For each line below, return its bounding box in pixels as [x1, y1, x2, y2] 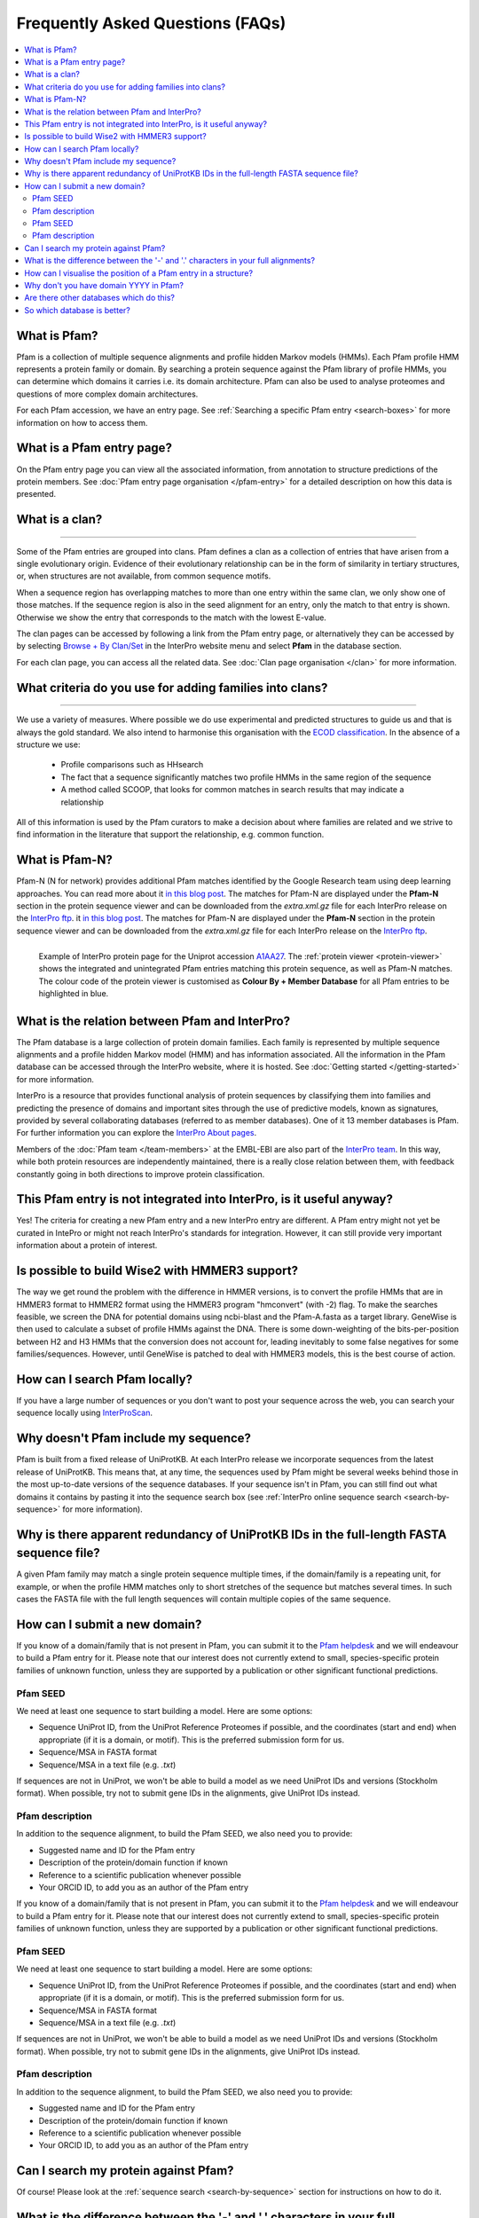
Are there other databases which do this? [24, 293, 176, 303]
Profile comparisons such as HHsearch [60, 759, 204, 770]
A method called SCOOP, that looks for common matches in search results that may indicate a [60, 784, 404, 795]
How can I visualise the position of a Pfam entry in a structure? [24, 267, 253, 279]
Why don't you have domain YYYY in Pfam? [24, 279, 184, 290]
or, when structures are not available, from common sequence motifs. [16, 570, 271, 581]
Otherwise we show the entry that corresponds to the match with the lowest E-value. [16, 612, 327, 623]
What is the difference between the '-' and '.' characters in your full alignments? [24, 256, 315, 266]
